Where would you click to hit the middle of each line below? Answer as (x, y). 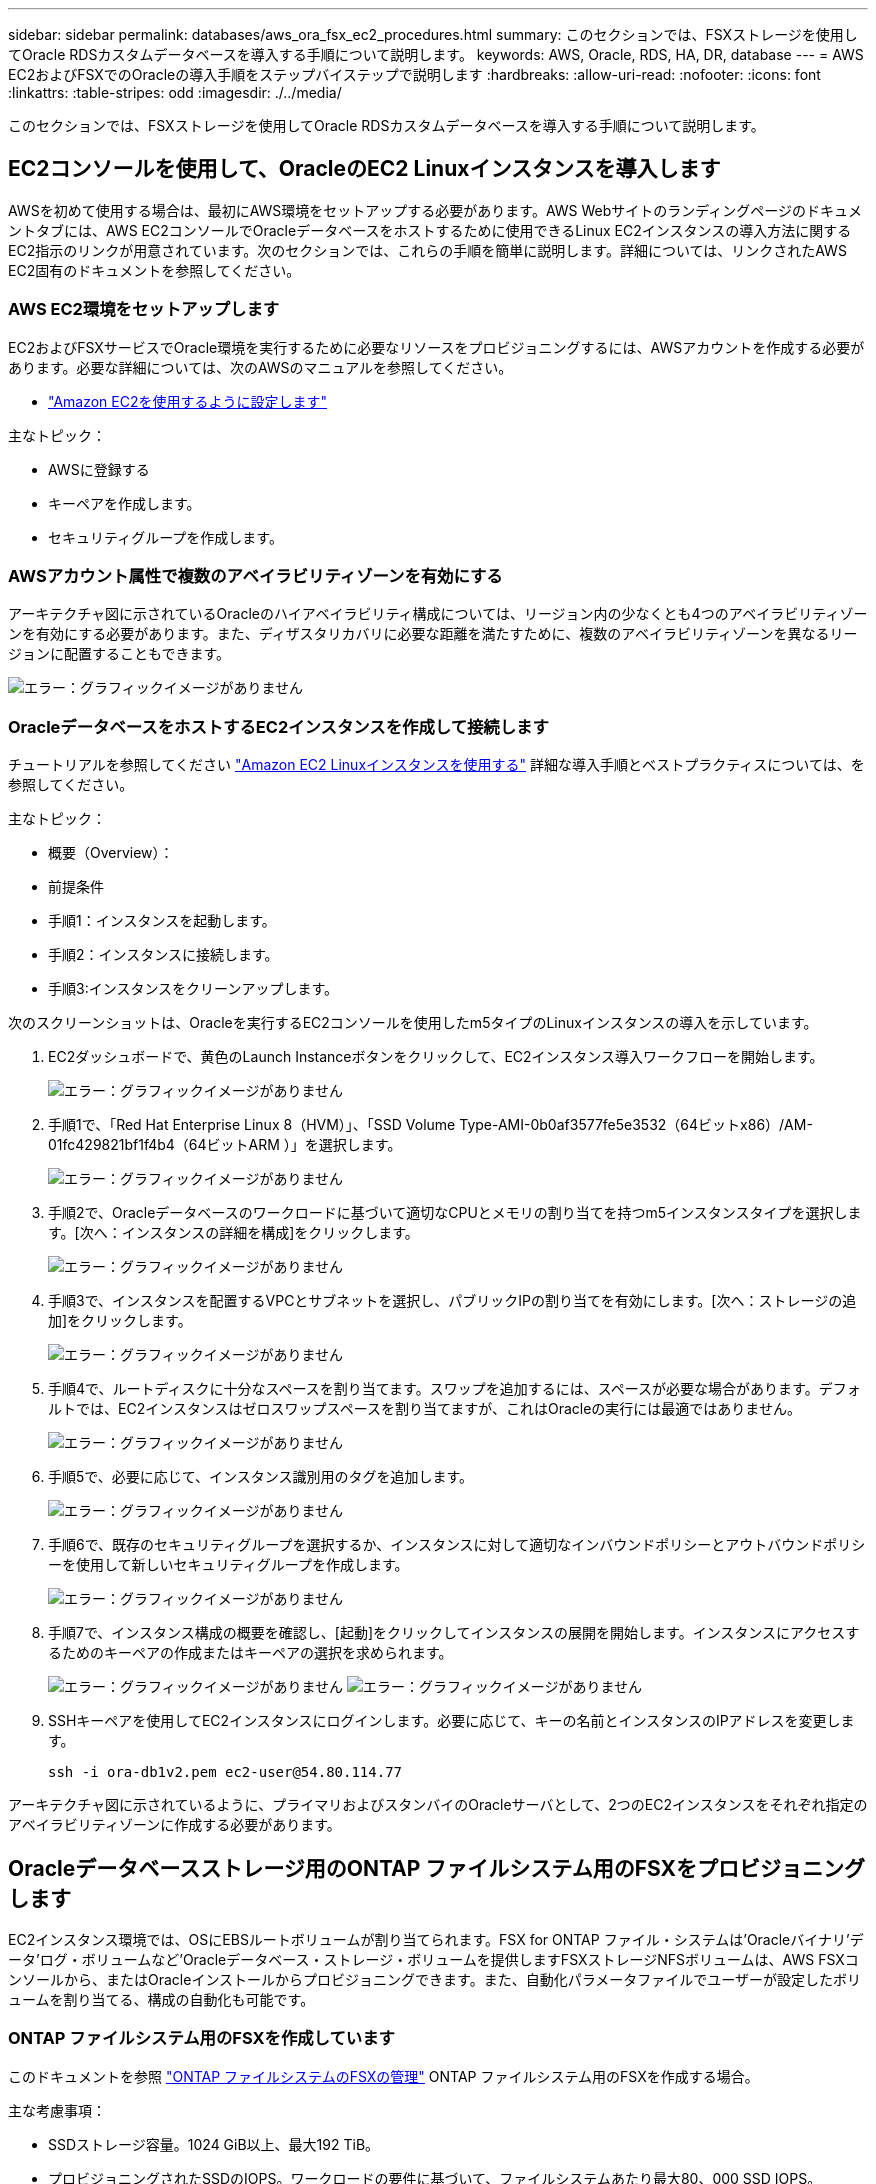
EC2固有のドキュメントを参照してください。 (154, 270)
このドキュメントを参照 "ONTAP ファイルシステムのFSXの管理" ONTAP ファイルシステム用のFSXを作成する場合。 (383, 2076)
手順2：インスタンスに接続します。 (163, 955)
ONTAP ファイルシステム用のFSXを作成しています (201, 2038)
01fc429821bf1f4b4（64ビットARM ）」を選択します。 (225, 1145)
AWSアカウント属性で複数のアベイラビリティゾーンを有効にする (255, 575)
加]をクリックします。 (120, 1321)
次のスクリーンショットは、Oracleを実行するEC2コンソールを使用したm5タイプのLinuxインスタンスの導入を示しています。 (413, 1023)
